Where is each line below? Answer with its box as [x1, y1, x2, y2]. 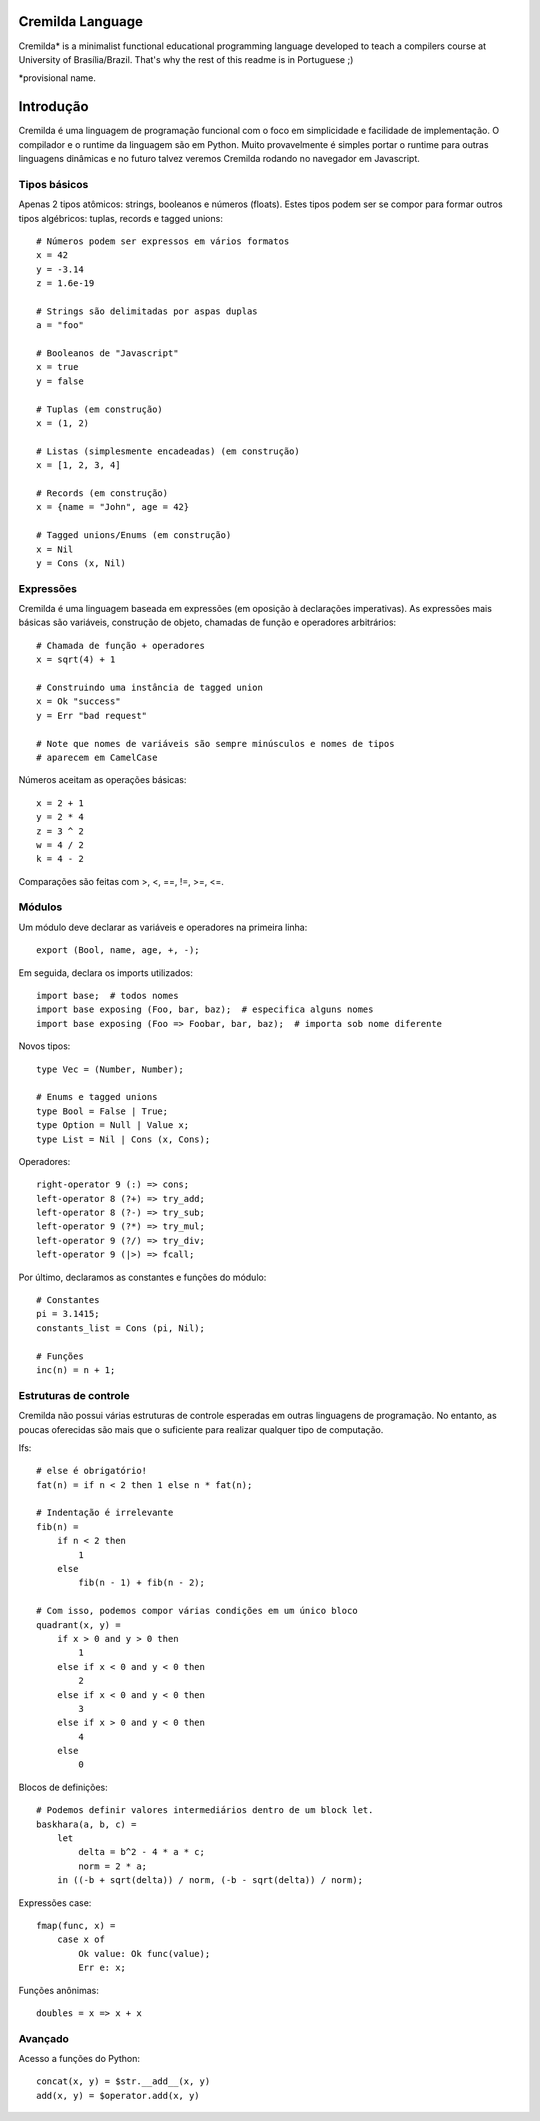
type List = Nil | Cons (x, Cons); [36, 1133, 211, 1145]
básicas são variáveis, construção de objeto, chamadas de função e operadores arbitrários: [18, 616, 397, 629]
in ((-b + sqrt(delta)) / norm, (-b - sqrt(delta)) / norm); [56, 1875, 364, 1886]
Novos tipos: [18, 1040, 71, 1052]
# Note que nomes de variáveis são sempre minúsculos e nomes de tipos [36, 738, 395, 749]
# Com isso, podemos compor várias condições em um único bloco [36, 1605, 359, 1617]
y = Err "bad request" [36, 710, 148, 721]
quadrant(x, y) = [36, 1619, 121, 1630]
